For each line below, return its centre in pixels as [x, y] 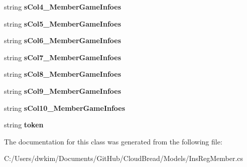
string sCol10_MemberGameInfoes [65, 108]
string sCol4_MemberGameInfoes [63, 7]
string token [24, 125]
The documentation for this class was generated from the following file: [113, 141]
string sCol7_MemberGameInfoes [63, 57]
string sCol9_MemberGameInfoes [63, 91]
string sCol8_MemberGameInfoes [63, 74]
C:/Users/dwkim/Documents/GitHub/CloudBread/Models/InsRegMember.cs [124, 158]
